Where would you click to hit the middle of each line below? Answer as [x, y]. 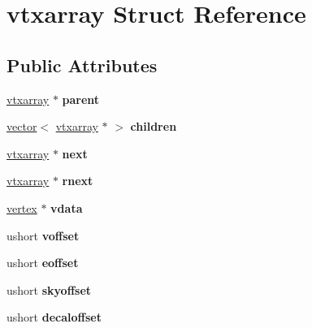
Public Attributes [82, 65]
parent [81, 99]
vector [22, 126]
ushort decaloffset [54, 317]
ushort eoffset [43, 263]
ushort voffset [43, 235]
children [154, 126]
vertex [22, 207]
